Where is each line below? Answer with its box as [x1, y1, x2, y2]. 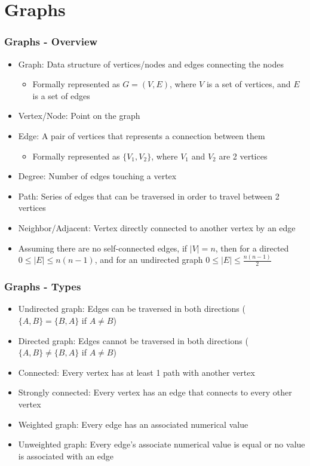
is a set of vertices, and [206, 78, 291, 90]
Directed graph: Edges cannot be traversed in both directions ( [18, 334, 248, 347]
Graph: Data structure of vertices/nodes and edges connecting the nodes [18, 57, 284, 70]
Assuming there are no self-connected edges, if [18, 241, 188, 254]
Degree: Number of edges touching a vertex [18, 170, 177, 182]
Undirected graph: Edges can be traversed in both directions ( [18, 302, 245, 315]
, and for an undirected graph [94, 253, 203, 266]
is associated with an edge [18, 449, 114, 462]
